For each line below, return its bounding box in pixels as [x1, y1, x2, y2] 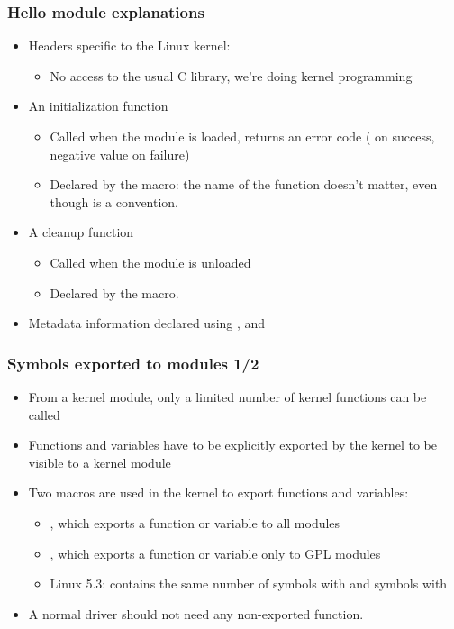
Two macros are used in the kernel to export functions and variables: [28, 483, 409, 502]
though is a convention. [50, 192, 179, 211]
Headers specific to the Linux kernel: [28, 36, 231, 55]
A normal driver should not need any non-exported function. [28, 604, 364, 623]
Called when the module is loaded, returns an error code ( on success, [50, 127, 435, 145]
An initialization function [28, 96, 168, 115]
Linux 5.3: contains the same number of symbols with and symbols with [50, 574, 448, 593]
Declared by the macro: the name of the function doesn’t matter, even [50, 175, 438, 194]
